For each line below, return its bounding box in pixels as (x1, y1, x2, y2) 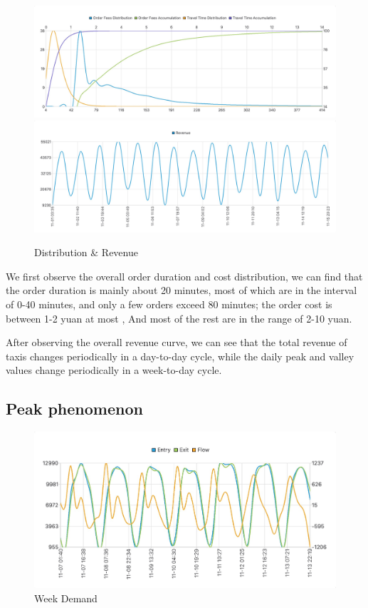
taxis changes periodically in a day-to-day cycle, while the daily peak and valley (6, 348, 354, 363)
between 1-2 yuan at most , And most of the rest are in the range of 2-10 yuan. (6, 310, 352, 325)
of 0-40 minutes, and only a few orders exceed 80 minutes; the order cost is (6, 297, 332, 311)
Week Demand (34, 590, 98, 605)
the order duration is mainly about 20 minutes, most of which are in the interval (6, 283, 357, 298)
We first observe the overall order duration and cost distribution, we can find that (6, 268, 363, 283)
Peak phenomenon (6, 397, 143, 420)
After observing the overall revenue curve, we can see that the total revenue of (6, 335, 347, 350)
